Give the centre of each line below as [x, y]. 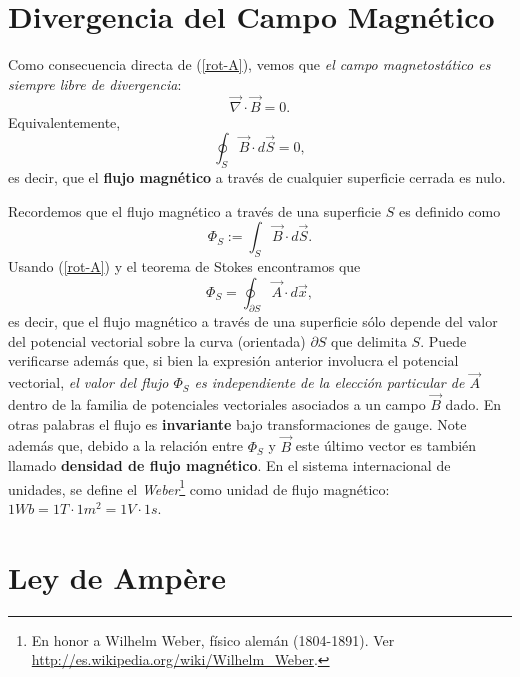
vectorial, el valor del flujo [88, 382]
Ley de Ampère [117, 576]
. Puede [443, 340]
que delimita [369, 340]
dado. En [473, 404]
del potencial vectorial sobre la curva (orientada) [157, 340]
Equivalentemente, [64, 121]
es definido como [449, 210]
